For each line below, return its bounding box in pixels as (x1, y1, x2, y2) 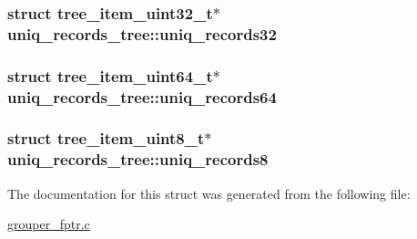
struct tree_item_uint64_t (7, 64, 213, 87)
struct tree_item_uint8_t (7, 127, 205, 150)
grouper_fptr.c (7, 214, 90, 234)
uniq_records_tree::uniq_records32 (7, 22, 277, 45)
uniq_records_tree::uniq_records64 (7, 85, 277, 108)
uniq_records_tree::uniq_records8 (7, 148, 269, 171)
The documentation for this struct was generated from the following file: (7, 183, 411, 203)
